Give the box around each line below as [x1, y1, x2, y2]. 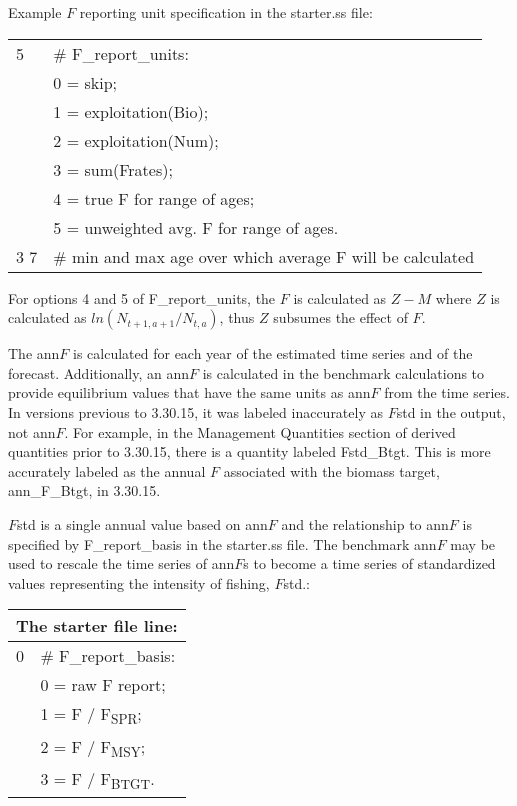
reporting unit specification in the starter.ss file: [79, 2, 373, 22]
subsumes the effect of [273, 307, 408, 328]
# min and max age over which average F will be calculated [53, 244, 475, 268]
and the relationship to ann [281, 513, 449, 534]
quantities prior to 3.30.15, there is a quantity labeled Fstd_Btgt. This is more [8, 441, 491, 462]
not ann [8, 421, 56, 442]
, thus [219, 307, 255, 328]
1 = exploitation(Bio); [53, 99, 209, 123]
